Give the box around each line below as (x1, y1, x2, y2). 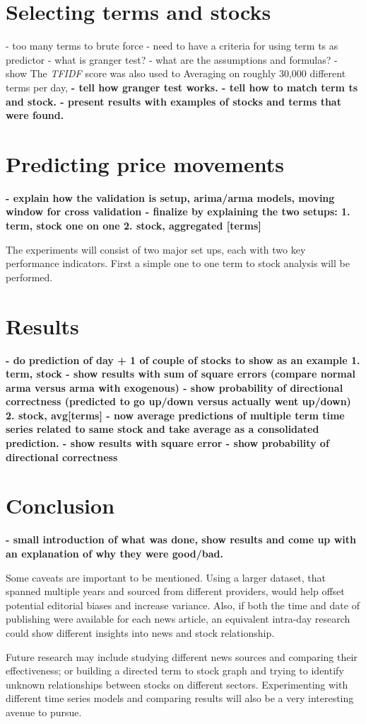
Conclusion (6, 491, 115, 520)
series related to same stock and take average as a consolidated (6, 422, 319, 436)
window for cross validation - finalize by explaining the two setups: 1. (6, 204, 350, 219)
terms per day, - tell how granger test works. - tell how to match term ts (6, 79, 358, 94)
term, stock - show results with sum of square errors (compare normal (6, 366, 356, 381)
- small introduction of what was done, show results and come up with (6, 532, 356, 547)
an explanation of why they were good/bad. (6, 545, 224, 560)
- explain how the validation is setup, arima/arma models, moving (6, 190, 335, 205)
